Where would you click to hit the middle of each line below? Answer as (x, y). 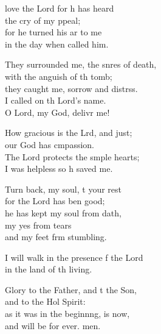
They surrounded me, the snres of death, (81, 64)
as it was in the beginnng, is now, (67, 314)
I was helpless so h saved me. (59, 169)
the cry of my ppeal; (43, 20)
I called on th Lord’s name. (56, 100)
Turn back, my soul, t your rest (63, 189)
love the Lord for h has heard (60, 8)
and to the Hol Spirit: (45, 301)
